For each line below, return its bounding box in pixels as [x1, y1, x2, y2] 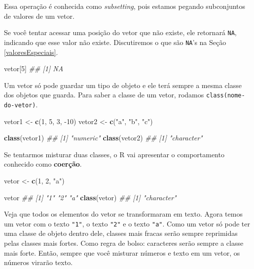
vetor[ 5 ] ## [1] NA [4, 63, 64, 74]
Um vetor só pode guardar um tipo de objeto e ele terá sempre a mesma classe [4, 80, 242, 90]
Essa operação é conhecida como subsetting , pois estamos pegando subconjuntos [4, 1, 246, 11]
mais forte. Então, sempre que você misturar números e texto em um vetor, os [4, 247, 240, 258]
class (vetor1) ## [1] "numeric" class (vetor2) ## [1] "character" [4, 133, 203, 143]
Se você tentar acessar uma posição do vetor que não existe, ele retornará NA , [4, 27, 237, 38]
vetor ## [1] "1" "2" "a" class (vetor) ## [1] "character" [4, 192, 177, 202]
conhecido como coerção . [4, 159, 82, 169]
